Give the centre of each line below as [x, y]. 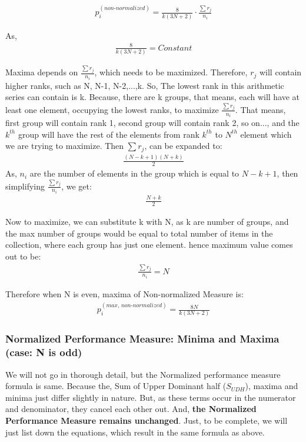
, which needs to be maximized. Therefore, [171, 72]
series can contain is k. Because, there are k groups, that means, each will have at [153, 97]
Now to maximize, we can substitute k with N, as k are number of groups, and [147, 222]
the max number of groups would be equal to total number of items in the [139, 233]
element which [266, 134]
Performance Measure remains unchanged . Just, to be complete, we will [147, 420]
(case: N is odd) [44, 352]
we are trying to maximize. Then [65, 146]
